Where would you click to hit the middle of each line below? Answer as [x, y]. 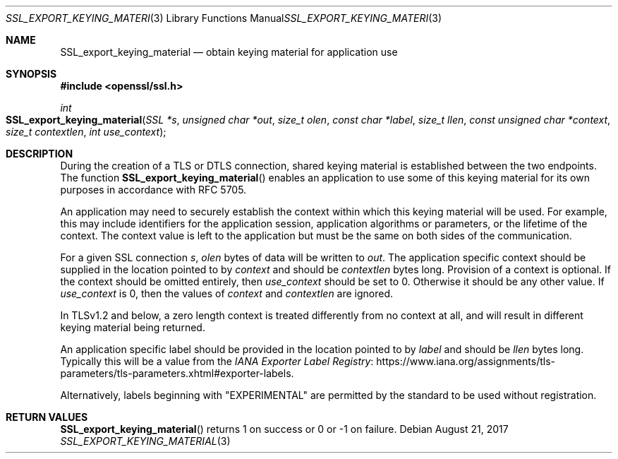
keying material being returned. [133, 327]
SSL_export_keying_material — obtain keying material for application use [229, 52]
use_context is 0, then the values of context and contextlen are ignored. [227, 293]
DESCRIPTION [40, 154]
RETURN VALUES [47, 417]
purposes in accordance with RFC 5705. [153, 190]
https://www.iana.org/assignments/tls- [466, 361]
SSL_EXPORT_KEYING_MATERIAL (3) [145, 441]
